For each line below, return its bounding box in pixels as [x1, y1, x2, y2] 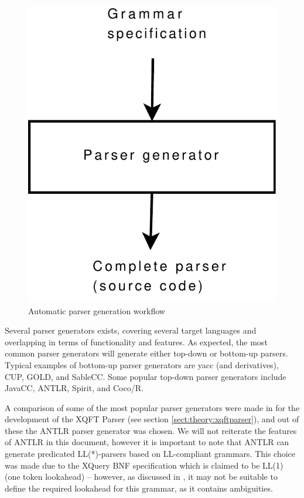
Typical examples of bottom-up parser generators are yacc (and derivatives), [5, 358, 279, 371]
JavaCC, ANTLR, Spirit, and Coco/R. [5, 382, 144, 394]
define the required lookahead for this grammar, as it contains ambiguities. [5, 482, 273, 494]
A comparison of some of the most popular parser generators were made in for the [5, 401, 300, 413]
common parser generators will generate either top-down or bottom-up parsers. [5, 347, 288, 359]
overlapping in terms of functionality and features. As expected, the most [5, 335, 268, 348]
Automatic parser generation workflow [28, 304, 165, 317]
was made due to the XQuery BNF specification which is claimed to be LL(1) [5, 459, 283, 471]
